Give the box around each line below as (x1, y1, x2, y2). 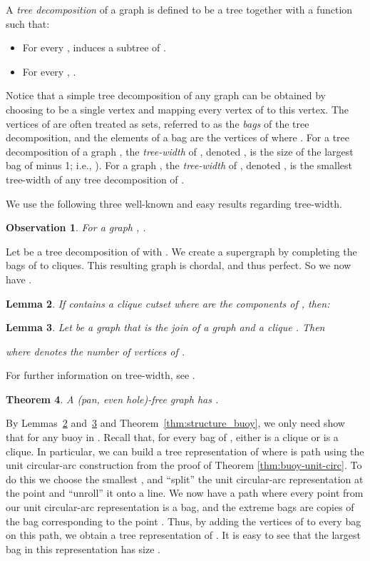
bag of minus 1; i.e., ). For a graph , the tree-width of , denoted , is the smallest (6, 158, 352, 173)
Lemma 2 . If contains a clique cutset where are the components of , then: (6, 295, 330, 310)
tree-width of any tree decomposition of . (6, 171, 185, 186)
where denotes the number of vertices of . (6, 343, 185, 358)
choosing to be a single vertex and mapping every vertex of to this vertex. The (6, 101, 349, 116)
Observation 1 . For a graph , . (6, 220, 146, 235)
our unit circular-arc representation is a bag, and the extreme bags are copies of (6, 500, 354, 515)
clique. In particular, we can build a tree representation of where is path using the (6, 443, 364, 458)
